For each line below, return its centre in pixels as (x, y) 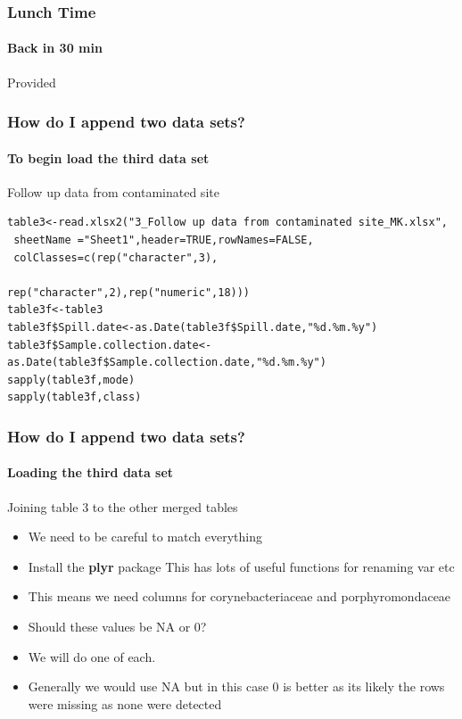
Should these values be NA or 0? (117, 627)
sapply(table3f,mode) (71, 380)
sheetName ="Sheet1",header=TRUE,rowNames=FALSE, (164, 240)
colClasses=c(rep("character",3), (116, 257)
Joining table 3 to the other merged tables (123, 506)
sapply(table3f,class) (74, 397)
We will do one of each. (92, 656)
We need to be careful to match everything (145, 537)
